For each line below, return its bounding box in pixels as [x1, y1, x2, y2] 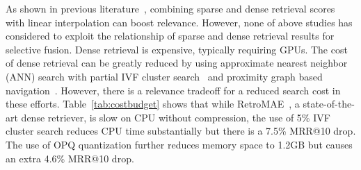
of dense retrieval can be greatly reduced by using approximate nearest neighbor [6, 56, 348, 70]
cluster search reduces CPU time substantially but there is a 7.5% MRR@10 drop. [6, 124, 356, 138]
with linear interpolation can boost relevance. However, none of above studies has [6, 15, 353, 29]
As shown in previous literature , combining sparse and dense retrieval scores [6, 1, 335, 15]
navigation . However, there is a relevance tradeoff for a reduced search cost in [6, 83, 341, 97]
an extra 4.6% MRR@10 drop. [6, 151, 134, 165]
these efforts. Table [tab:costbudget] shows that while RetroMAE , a [6, 96, 300, 111]
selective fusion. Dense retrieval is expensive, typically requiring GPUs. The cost [6, 42, 348, 56]
